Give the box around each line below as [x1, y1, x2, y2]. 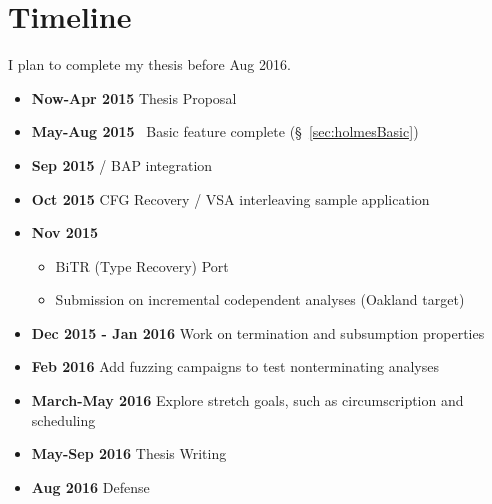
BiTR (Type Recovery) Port [55, 255, 229, 276]
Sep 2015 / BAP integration [31, 154, 213, 175]
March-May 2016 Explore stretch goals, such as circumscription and [31, 390, 464, 411]
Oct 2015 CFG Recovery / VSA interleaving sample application [31, 188, 430, 209]
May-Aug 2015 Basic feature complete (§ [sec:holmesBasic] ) [31, 121, 419, 142]
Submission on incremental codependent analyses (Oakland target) [55, 289, 465, 310]
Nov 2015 [31, 222, 99, 243]
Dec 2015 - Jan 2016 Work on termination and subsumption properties [31, 322, 485, 343]
